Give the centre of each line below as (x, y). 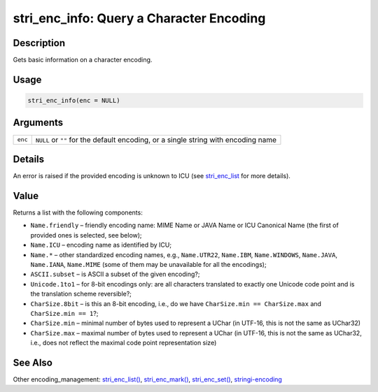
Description (39, 43)
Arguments (38, 123)
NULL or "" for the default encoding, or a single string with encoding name (156, 140)
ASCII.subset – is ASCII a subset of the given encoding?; (115, 274)
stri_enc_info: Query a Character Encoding (139, 18)
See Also (33, 362)
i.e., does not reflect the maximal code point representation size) (124, 343)
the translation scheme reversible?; (81, 294)
